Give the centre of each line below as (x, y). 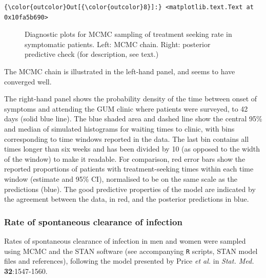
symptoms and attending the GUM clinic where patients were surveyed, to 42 (126, 108)
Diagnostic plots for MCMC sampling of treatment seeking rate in (128, 34)
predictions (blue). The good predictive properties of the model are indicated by (130, 189)
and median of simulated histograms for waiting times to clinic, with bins (119, 128)
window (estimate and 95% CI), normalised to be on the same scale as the (121, 178)
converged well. (28, 81)
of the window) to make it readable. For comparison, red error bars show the (125, 158)
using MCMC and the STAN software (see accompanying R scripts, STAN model (131, 251)
